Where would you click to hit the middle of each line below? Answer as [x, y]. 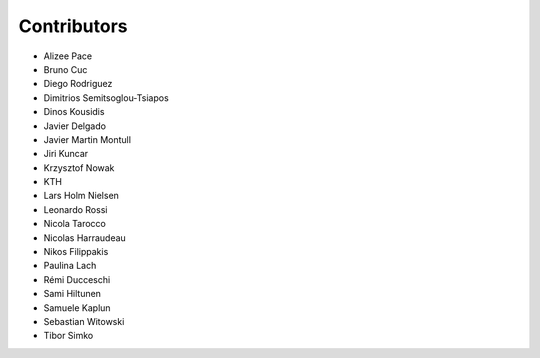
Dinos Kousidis [74, 112]
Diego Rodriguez [78, 84]
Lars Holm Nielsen [81, 196]
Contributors [73, 26]
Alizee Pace [68, 56]
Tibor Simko [68, 336]
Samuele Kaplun [77, 307]
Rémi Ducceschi [77, 279]
